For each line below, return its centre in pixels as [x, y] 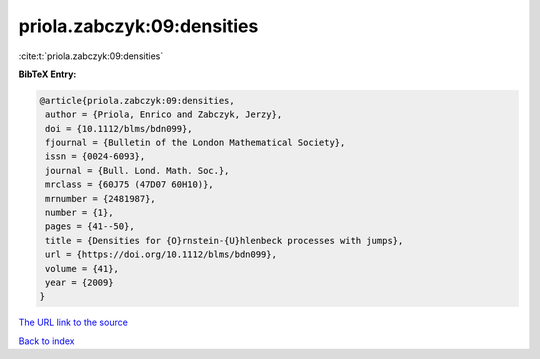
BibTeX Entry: [47, 74]
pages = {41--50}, [90, 226]
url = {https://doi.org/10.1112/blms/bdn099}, [161, 254]
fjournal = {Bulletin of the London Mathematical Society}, [195, 143]
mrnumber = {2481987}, [101, 198]
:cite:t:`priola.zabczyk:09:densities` [91, 56]
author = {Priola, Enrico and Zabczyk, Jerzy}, [164, 114]
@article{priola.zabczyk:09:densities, [137, 100]
